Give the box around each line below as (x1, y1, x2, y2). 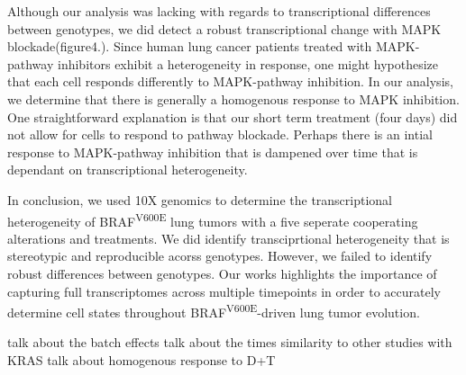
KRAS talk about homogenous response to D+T (7, 351, 276, 369)
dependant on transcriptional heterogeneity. (7, 160, 248, 179)
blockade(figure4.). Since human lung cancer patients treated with (7, 37, 372, 56)
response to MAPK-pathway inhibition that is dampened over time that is (7, 142, 418, 161)
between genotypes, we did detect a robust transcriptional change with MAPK (7, 19, 442, 38)
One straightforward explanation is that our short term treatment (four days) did (7, 107, 458, 126)
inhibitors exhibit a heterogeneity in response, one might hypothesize (57, 54, 439, 73)
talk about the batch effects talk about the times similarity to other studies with (7, 333, 452, 352)
